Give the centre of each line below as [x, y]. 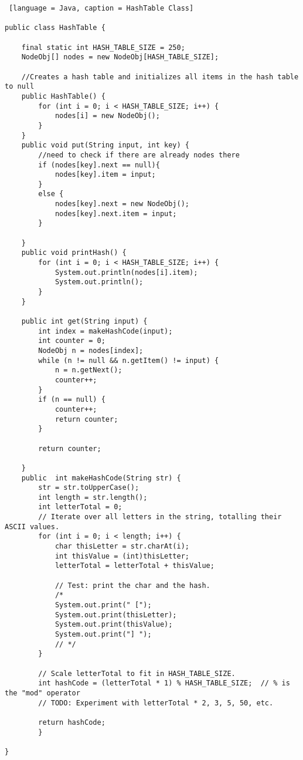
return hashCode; [72, 722]
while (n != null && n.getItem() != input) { [129, 360]
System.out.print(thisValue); [114, 625]
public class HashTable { [55, 28]
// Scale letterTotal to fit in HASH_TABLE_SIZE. [137, 673]
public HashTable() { [63, 96]
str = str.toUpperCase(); [89, 488]
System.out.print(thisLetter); [116, 615]
